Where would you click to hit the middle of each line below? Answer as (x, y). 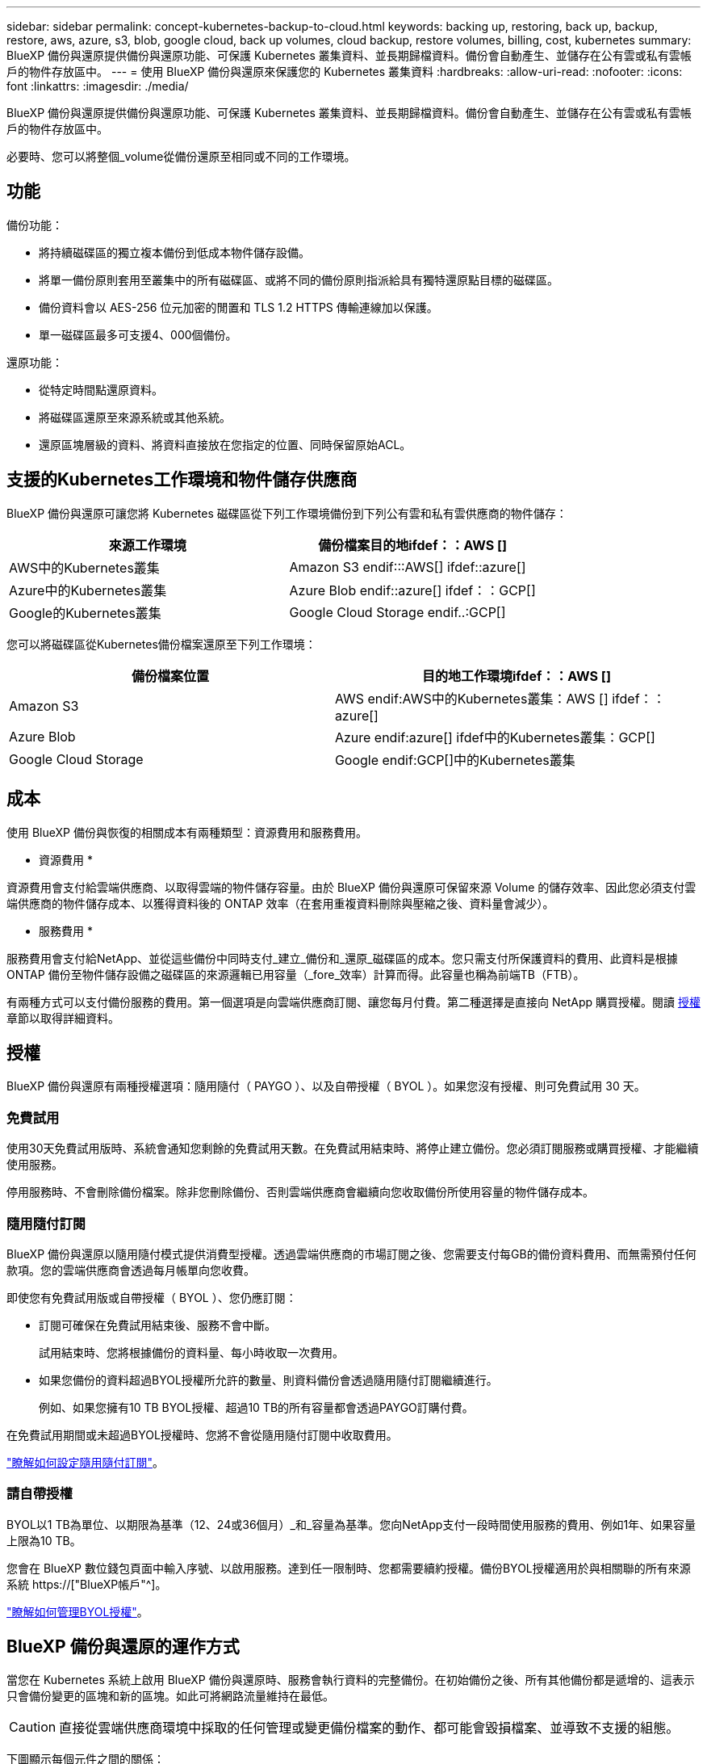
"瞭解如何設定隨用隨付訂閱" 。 (86, 1462)
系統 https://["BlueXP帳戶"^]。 (87, 1584)
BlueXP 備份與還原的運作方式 (123, 1647)
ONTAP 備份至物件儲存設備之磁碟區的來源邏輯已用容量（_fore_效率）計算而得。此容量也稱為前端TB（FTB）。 (296, 974)
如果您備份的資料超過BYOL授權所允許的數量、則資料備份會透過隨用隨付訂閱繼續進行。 (268, 1380)
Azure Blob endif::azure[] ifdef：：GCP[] (412, 590)
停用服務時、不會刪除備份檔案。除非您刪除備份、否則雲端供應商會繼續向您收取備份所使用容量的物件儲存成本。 (300, 1192)
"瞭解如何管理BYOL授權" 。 (77, 1611)
